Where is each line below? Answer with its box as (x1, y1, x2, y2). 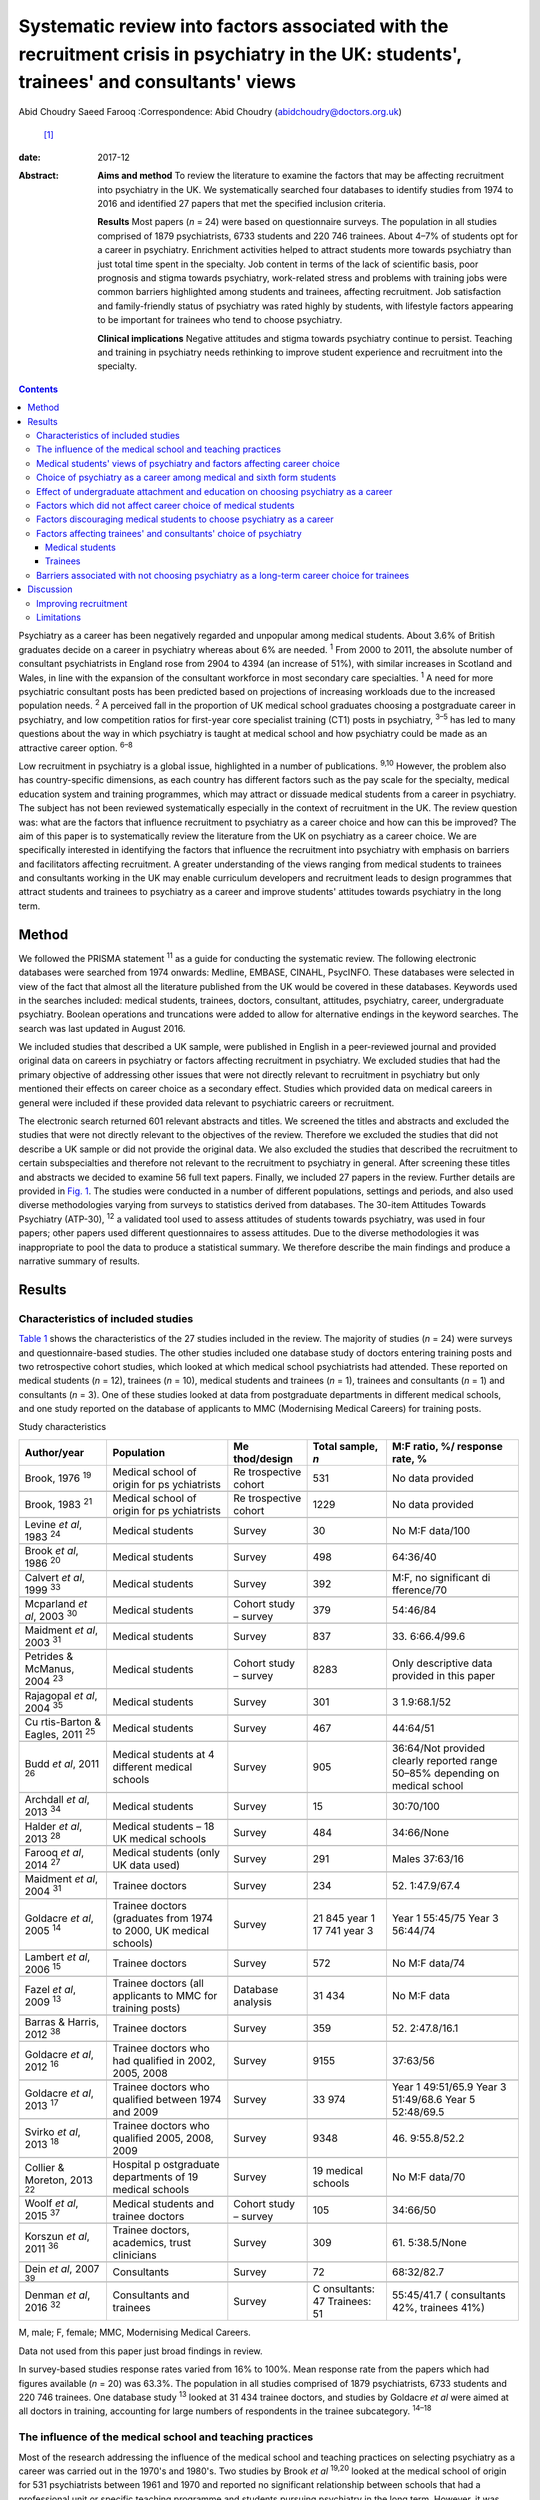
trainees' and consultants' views (18, 71, 297, 94)
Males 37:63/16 (391, 1852, 465, 1866)
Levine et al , (24, 1517, 83, 1531)
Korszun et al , (24, 2229, 90, 2243)
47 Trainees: (312, 2295, 372, 2309)
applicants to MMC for (112, 1989, 218, 2003)
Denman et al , (24, 2288, 91, 2302)
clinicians (112, 2248, 157, 2262)
